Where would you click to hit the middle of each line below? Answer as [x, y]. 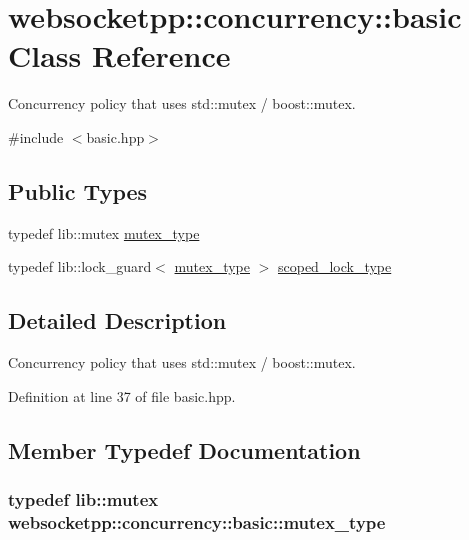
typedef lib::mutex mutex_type [104, 232]
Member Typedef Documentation [184, 449]
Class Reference [119, 55]
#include [36, 136]
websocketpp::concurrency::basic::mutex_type [197, 521]
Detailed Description [117, 320]
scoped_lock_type [334, 266]
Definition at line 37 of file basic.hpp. [122, 395]
